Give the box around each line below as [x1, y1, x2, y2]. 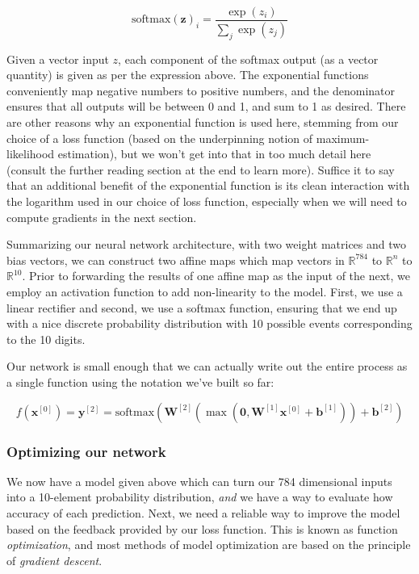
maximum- [316, 129, 370, 146]
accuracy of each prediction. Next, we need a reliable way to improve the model [6, 504, 400, 521]
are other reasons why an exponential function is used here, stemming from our [6, 114, 399, 131]
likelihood [6, 145, 55, 162]
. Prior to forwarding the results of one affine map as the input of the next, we [22, 267, 411, 284]
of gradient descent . [6, 551, 103, 568]
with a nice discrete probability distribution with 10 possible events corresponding [6, 315, 413, 332]
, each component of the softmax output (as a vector [118, 50, 379, 67]
